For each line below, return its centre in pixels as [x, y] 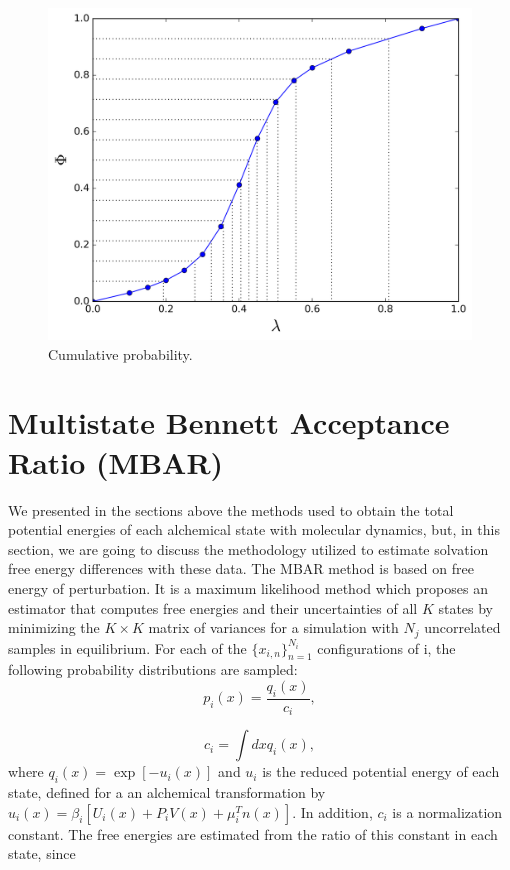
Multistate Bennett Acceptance [229, 422]
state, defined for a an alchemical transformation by [167, 792]
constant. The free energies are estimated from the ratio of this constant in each [253, 833]
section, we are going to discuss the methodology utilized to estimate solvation [248, 548]
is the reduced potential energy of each [381, 771]
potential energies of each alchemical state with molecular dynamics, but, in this [254, 529]
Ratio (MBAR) [116, 461]
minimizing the [54, 627]
